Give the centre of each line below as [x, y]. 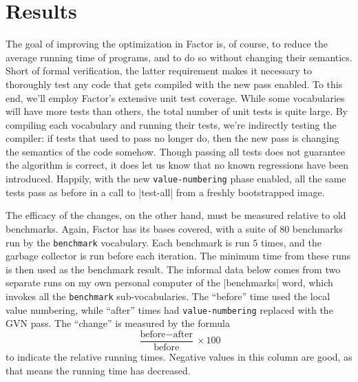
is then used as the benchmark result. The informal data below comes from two [173, 269]
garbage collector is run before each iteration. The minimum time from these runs [178, 256]
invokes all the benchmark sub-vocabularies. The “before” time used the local [168, 296]
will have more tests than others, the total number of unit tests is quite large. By [177, 111]
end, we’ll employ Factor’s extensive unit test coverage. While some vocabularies [175, 97]
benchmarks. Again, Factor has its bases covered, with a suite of [141, 228]
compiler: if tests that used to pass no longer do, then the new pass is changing [172, 138]
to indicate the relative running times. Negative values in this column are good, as [179, 356]
